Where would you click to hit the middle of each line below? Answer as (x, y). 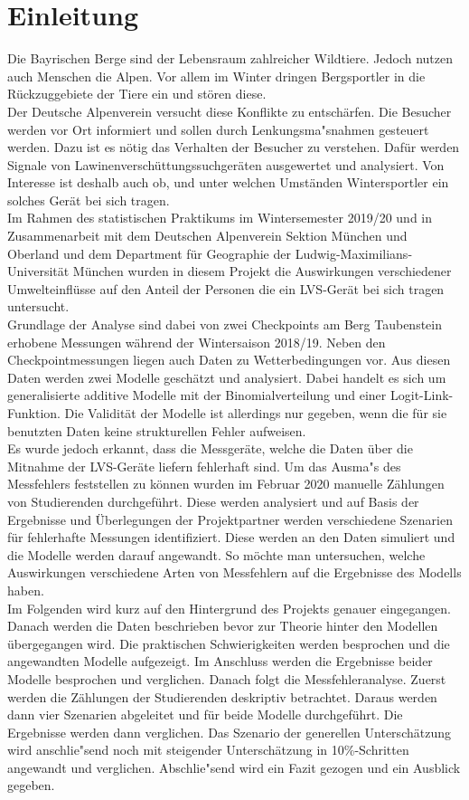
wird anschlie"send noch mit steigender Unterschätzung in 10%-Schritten (208, 750)
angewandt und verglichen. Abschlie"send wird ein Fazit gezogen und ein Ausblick (234, 767)
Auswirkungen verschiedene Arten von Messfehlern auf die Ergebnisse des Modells (234, 572)
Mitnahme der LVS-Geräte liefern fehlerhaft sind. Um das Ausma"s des (204, 466)
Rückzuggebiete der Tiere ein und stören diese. (137, 94)
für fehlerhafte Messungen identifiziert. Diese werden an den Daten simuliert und (231, 537)
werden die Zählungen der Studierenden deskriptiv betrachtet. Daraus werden (222, 696)
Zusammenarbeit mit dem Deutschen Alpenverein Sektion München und (207, 236)
